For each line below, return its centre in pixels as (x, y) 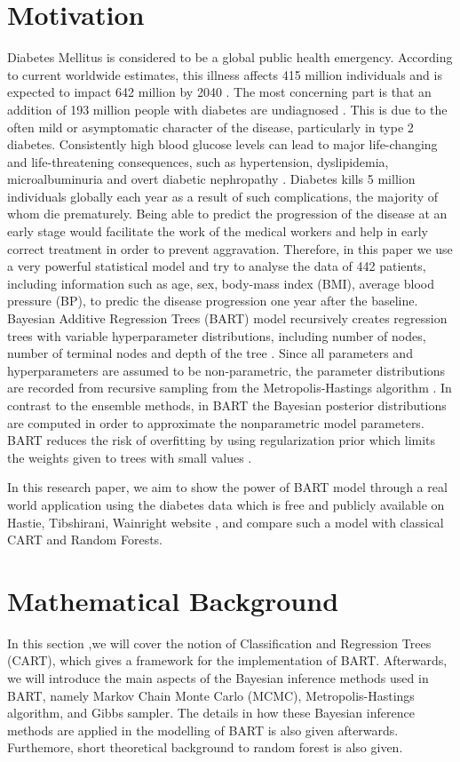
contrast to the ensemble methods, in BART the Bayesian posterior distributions (227, 405)
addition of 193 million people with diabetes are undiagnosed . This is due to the (227, 109)
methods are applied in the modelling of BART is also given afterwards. (203, 730)
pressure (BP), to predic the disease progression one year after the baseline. (213, 301)
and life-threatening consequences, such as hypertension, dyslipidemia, (198, 161)
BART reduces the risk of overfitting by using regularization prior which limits (222, 440)
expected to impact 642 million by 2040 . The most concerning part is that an (219, 92)
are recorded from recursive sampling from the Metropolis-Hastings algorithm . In (230, 388)
